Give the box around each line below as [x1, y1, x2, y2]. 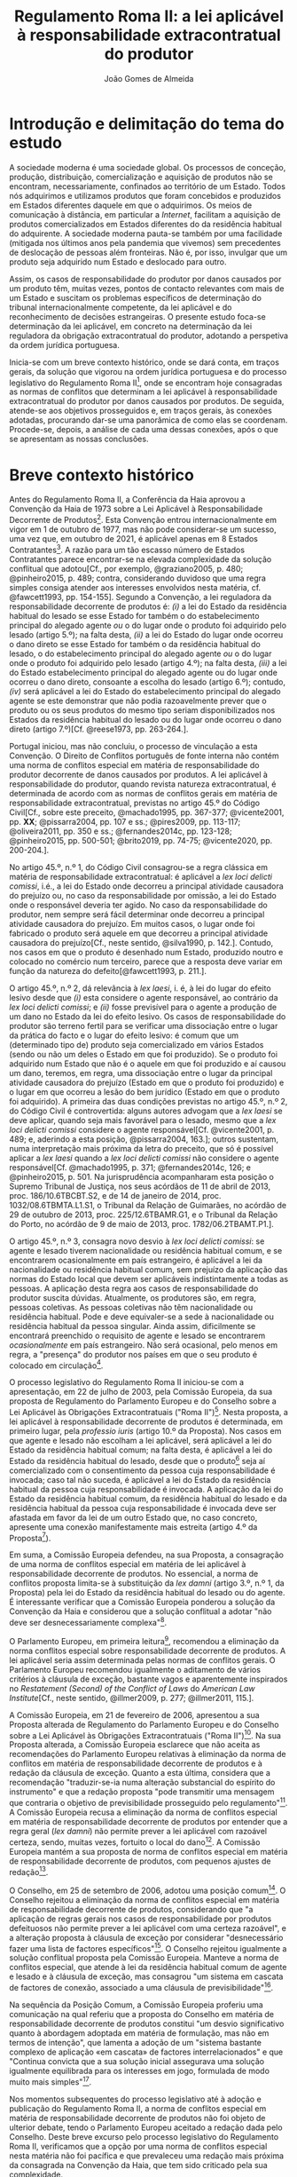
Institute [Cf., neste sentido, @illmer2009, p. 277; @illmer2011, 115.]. [9, 1692, 254, 1703]
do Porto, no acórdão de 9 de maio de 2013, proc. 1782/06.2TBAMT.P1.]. [9, 1218, 275, 1229]
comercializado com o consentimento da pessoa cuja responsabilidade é [9, 1465, 277, 1476]
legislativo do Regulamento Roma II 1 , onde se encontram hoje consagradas [9, 376, 283, 388]
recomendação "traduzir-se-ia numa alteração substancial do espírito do [9, 1777, 276, 1788]
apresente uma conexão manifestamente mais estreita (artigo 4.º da [9, 1521, 258, 1532]
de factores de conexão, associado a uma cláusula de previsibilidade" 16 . [9, 1981, 274, 1993]
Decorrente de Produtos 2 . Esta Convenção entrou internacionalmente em [9, 513, 277, 525]
